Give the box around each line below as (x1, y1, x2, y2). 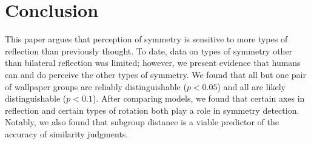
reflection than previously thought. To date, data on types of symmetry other (5, 44, 293, 57)
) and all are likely (217, 80, 286, 93)
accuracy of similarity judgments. (5, 127, 129, 140)
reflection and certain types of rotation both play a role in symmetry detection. (5, 103, 299, 116)
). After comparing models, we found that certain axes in (92, 92, 305, 105)
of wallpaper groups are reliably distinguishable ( (5, 80, 187, 93)
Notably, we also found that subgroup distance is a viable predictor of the (5, 116, 279, 128)
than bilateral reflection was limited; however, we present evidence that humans (5, 56, 301, 69)
